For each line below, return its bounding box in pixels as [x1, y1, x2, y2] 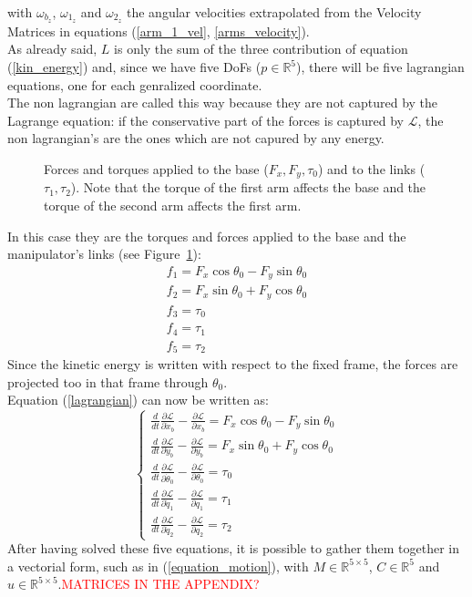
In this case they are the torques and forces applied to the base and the [7, 226, 406, 245]
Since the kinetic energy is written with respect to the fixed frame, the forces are [7, 355, 458, 374]
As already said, [7, 39, 97, 58]
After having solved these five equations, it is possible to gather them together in [7, 539, 460, 558]
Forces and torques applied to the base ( [44, 160, 269, 179]
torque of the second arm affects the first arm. [44, 196, 302, 215]
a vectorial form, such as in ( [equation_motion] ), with [7, 556, 309, 575]
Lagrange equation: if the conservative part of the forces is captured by [7, 110, 405, 129]
